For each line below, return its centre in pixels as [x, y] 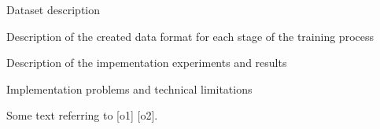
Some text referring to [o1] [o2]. [82, 115]
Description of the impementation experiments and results [147, 63]
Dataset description [53, 9]
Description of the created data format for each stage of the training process [190, 36]
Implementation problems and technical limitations [129, 88]
